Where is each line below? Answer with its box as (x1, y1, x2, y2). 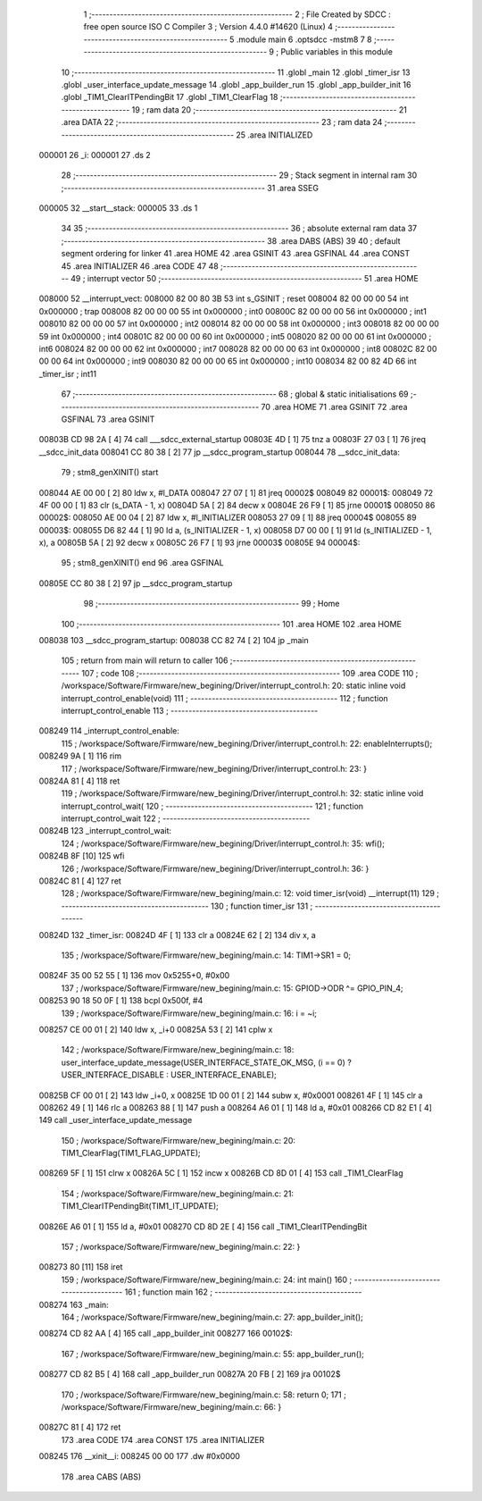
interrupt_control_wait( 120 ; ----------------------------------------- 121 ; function (61, 801, 364, 811)
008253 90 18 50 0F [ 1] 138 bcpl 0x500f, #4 (38, 995, 204, 1006)
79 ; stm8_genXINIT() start (61, 467, 159, 478)
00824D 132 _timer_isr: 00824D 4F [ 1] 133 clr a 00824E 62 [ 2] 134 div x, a (38, 929, 316, 940)
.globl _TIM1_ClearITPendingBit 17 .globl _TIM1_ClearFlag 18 (61, 92, 278, 103)
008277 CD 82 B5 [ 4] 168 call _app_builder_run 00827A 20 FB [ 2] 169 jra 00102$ (38, 1369, 341, 1379)
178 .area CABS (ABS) (61, 1471, 142, 1482)
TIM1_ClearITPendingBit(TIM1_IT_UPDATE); (61, 1201, 219, 1212)
